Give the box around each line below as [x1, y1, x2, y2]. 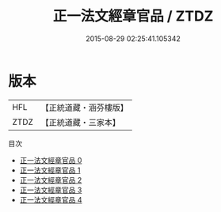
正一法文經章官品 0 [19, 155, 82, 165]
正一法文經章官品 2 [19, 175, 82, 184]
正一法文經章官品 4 [19, 195, 82, 204]
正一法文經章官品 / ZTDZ [52, 7, 214, 25]
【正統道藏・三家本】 [40, 116, 121, 127]
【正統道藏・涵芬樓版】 [40, 102, 129, 113]
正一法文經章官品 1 [19, 165, 81, 175]
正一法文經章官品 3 [19, 185, 82, 195]
